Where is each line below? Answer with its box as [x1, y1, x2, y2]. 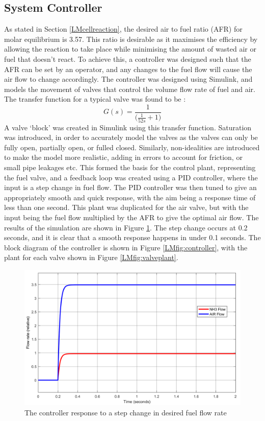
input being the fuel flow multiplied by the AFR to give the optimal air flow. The [4, 212, 259, 223]
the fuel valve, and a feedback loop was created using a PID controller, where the [4, 172, 258, 182]
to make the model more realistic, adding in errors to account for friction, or [4, 152, 243, 162]
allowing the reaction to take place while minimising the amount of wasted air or [4, 43, 256, 54]
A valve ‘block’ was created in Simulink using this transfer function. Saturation [4, 122, 252, 132]
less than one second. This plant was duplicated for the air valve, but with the [4, 202, 249, 213]
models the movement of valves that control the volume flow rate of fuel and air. [4, 83, 255, 94]
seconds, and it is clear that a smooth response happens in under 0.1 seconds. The [4, 232, 261, 243]
